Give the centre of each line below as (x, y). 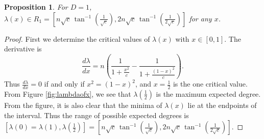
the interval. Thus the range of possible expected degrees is (97, 115)
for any (200, 18)
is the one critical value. (210, 84)
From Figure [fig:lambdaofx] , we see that (68, 93)
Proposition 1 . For (36, 7)
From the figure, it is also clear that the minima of (83, 105)
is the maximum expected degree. (208, 93)
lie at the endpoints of (222, 105)
